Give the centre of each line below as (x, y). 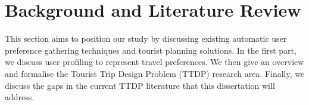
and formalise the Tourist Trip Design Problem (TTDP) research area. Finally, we (155, 73)
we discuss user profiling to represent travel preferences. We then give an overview (154, 62)
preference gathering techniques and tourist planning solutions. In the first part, (151, 50)
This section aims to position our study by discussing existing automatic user (146, 38)
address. (20, 97)
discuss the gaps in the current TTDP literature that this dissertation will (140, 85)
